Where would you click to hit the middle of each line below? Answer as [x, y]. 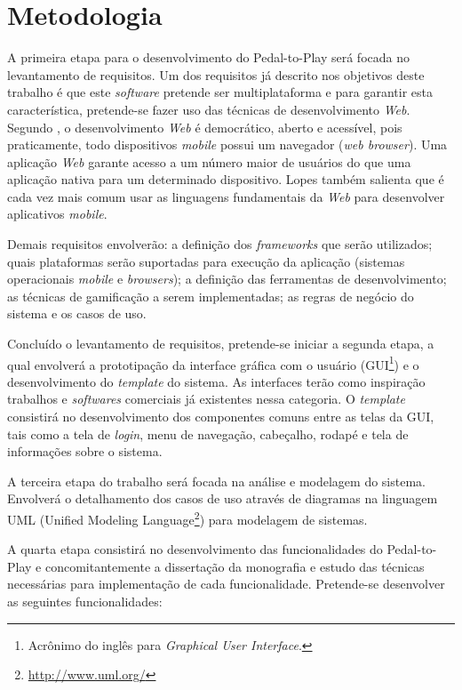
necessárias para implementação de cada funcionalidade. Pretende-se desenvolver [226, 584]
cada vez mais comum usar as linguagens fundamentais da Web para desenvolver [226, 196]
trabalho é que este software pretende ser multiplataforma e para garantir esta [220, 92]
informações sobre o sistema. [85, 451]
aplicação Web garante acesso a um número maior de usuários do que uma [209, 161]
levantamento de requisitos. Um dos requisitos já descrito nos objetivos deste [216, 74]
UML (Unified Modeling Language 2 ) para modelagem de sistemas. [187, 518]
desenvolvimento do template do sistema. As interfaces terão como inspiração [216, 381]
